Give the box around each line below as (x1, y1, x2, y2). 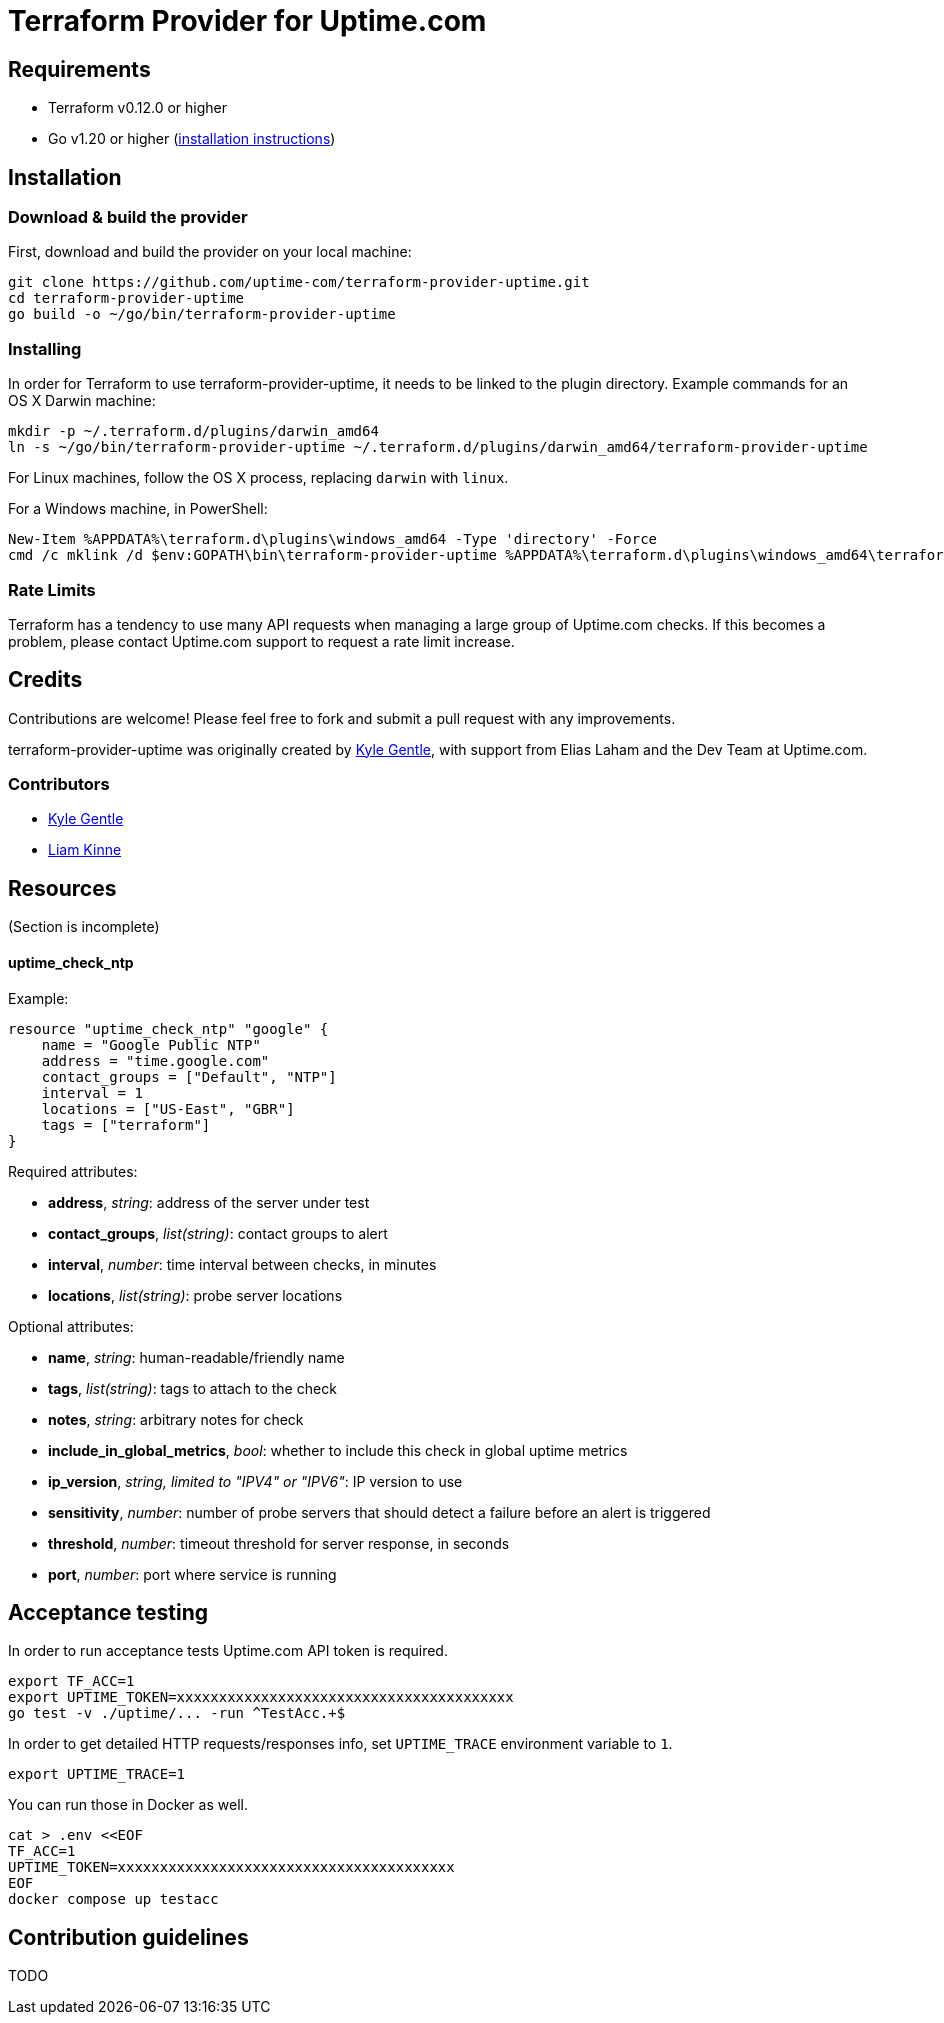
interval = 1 (41, 1084, 143, 1101)
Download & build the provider (8, 207, 248, 228)
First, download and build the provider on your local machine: (8, 243, 412, 261)
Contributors (8, 774, 110, 795)
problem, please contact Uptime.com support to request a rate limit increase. (8, 632, 515, 650)
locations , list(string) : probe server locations (48, 1286, 343, 1304)
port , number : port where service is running (48, 1565, 337, 1583)
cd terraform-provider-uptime (8, 290, 245, 307)
